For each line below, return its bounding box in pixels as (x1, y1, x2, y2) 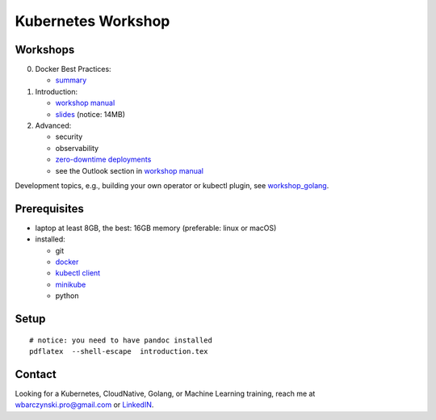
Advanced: (35, 121, 72, 131)
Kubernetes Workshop (15, 12, 170, 30)
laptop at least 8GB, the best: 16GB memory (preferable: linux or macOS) (35, 223, 277, 233)
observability (55, 143, 99, 153)
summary (55, 75, 87, 85)
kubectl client (55, 268, 101, 278)
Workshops (15, 43, 75, 57)
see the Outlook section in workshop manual (55, 166, 203, 175)
